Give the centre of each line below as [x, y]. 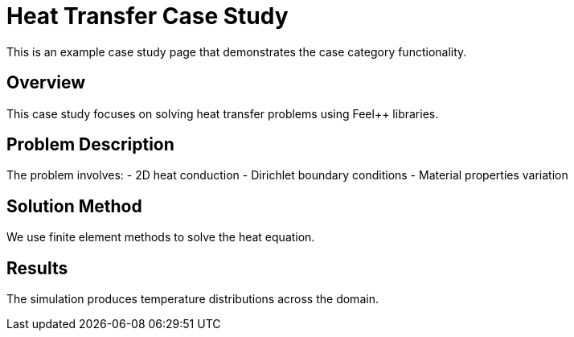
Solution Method [74, 206]
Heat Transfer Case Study [148, 16]
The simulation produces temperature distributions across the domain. [193, 299]
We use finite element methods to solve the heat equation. [161, 237]
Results [37, 268]
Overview [46, 83]
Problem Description [90, 145]
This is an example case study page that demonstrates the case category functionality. [237, 51]
